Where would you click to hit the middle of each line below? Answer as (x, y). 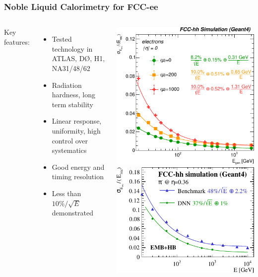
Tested (62, 39)
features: (17, 41)
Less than (66, 193)
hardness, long (73, 95)
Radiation (67, 85)
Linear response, (77, 121)
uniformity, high (76, 130)
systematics (69, 150)
